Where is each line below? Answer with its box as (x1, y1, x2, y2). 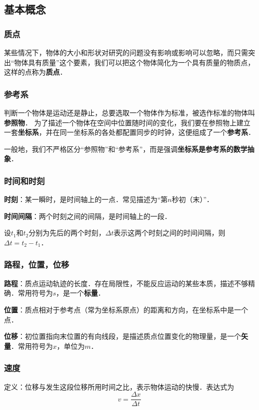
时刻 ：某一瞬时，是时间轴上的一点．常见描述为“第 (4, 194, 168, 205)
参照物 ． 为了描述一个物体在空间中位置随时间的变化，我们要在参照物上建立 (4, 117, 251, 127)
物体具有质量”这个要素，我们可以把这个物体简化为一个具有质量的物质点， (14, 57, 255, 67)
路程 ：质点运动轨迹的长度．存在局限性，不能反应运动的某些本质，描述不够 (4, 278, 248, 288)
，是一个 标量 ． (56, 288, 105, 298)
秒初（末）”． (172, 194, 214, 205)
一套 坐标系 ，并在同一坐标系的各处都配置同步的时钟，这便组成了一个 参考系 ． (4, 127, 255, 137)
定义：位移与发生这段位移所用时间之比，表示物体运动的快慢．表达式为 (4, 381, 234, 392)
